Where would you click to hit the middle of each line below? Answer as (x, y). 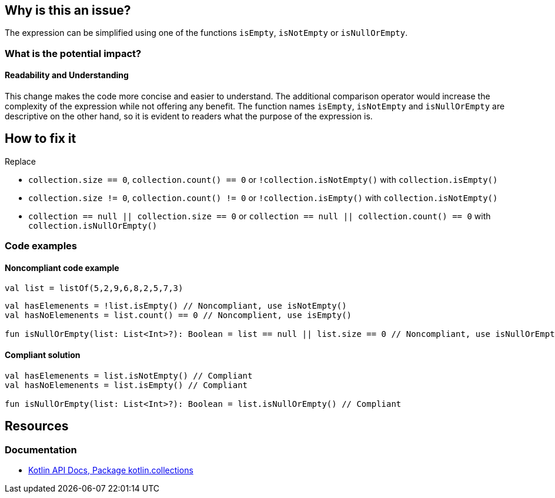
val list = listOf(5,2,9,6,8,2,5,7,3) (94, 288)
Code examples (41, 246)
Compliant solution (43, 355)
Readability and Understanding (67, 75)
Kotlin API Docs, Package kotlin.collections (111, 470)
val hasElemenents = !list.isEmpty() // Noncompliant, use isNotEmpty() (176, 306)
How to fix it (41, 139)
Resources (37, 426)
